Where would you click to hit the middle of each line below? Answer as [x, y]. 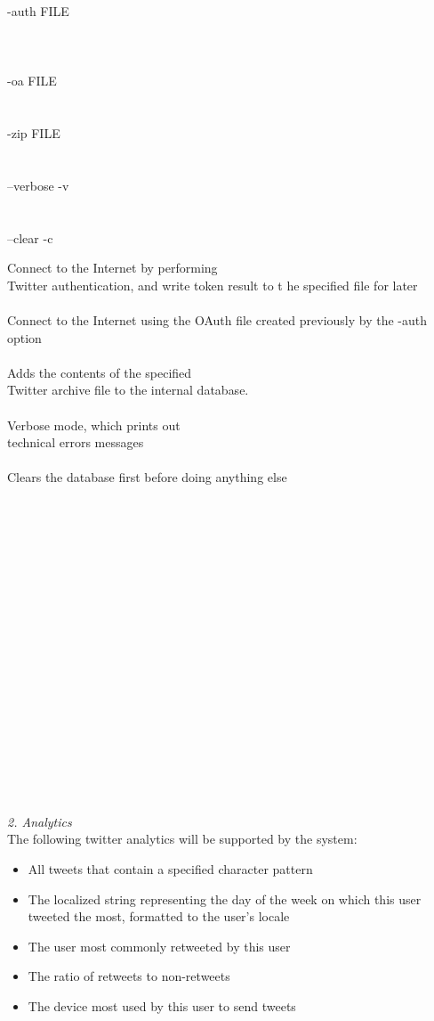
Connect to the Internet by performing [113, 268]
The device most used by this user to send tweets [162, 1005]
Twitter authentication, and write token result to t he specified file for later [213, 285]
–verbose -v [38, 185]
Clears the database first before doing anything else [147, 477]
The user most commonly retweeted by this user [159, 946]
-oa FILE [32, 81]
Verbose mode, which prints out [94, 425]
